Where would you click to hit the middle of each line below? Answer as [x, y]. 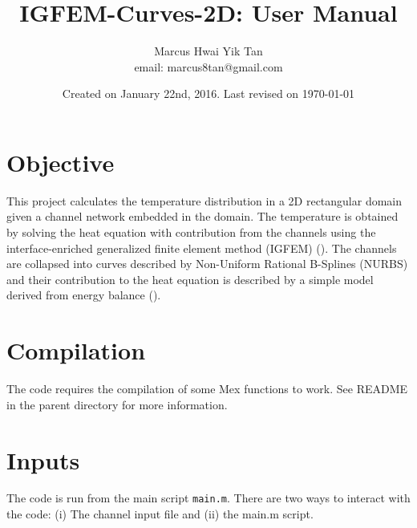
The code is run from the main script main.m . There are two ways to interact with [208, 498]
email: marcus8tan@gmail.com [208, 66]
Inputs [43, 459]
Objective [61, 162]
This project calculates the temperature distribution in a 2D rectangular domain [204, 200]
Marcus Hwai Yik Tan [208, 51]
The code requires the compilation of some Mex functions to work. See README [207, 389]
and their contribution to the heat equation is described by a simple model [190, 279]
